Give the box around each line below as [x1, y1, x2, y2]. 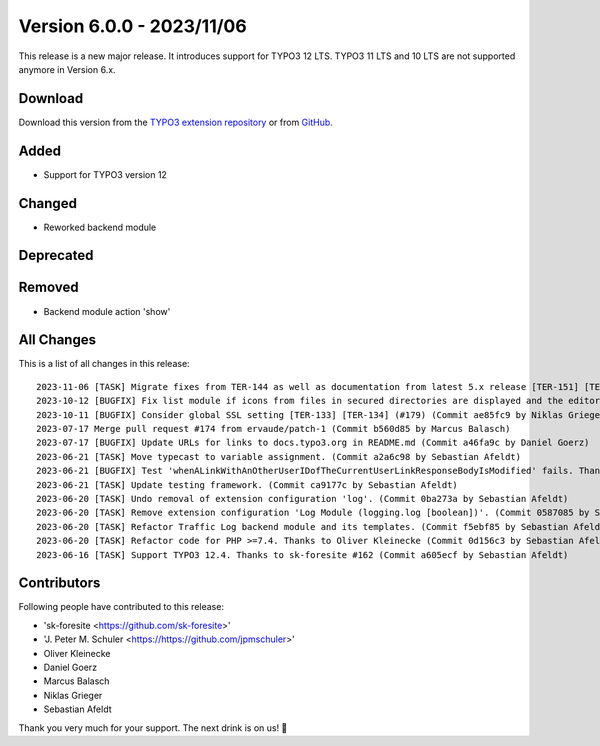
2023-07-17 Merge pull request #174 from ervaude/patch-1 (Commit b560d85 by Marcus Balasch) [36, 423, 511, 435]
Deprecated [18, 247, 94, 264]
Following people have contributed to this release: [18, 601, 225, 613]
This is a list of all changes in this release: [18, 358, 190, 370]
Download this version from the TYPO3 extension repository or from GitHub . [18, 116, 334, 128]
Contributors [18, 575, 101, 592]
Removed [18, 279, 79, 296]
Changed [18, 195, 77, 212]
